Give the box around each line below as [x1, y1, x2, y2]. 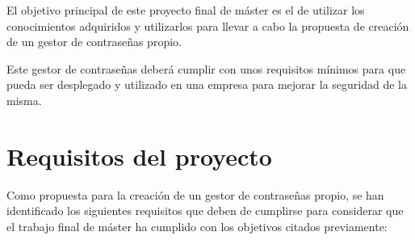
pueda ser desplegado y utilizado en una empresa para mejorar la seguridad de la [6, 76, 407, 93]
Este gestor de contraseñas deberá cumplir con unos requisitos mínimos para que [6, 60, 406, 77]
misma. [6, 91, 42, 108]
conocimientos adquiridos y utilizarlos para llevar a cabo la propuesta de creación [6, 17, 409, 34]
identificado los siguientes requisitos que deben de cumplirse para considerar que [6, 202, 404, 219]
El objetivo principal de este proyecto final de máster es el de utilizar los [6, 2, 365, 18]
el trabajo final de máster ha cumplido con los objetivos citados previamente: [6, 217, 388, 234]
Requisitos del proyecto [6, 139, 272, 172]
